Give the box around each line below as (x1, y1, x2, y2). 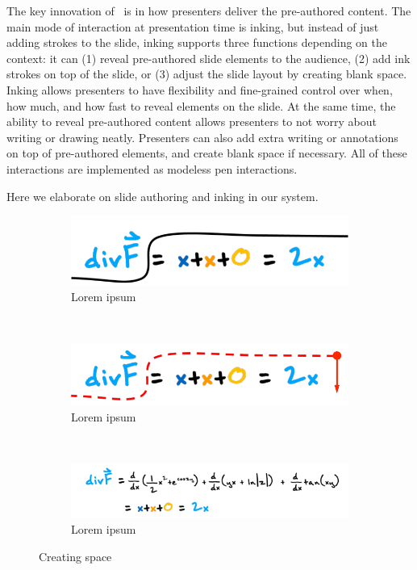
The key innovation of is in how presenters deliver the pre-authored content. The (6, 2, 411, 19)
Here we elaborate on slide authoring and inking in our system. (6, 187, 319, 204)
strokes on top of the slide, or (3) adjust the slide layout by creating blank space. (6, 65, 407, 82)
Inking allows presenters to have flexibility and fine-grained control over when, (6, 81, 393, 98)
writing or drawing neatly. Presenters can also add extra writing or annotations (6, 128, 398, 145)
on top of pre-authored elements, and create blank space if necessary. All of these (6, 145, 407, 161)
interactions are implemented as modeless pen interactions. (6, 160, 298, 177)
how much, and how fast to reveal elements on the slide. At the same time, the (6, 97, 396, 114)
